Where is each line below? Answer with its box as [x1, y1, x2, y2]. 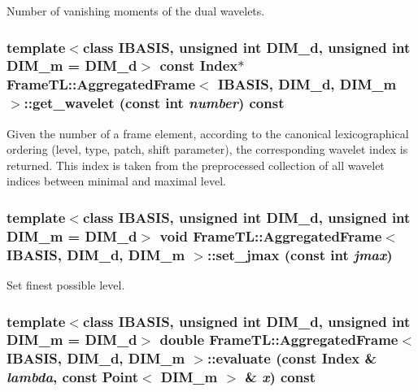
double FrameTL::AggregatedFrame [159, 329, 398, 350]
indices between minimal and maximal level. [7, 172, 226, 189]
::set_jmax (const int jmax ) [207, 244, 393, 264]
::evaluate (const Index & [207, 348, 377, 368]
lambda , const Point [7, 367, 138, 387]
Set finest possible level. [7, 277, 125, 294]
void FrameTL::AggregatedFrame [159, 225, 382, 246]
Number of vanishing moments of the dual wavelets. [7, 2, 265, 19]
